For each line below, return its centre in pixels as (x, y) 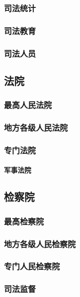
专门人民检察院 (32, 266)
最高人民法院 (28, 105)
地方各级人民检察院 (40, 243)
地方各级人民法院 (36, 128)
